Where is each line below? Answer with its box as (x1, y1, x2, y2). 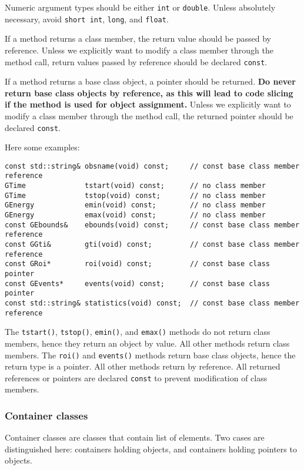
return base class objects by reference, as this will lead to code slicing (5, 86, 293, 99)
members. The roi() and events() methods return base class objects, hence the (5, 348, 296, 361)
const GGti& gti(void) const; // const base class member (5, 240, 300, 249)
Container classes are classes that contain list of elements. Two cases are (5, 431, 265, 444)
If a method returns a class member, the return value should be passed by (5, 32, 271, 45)
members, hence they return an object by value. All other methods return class (5, 337, 290, 349)
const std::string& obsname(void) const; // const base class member (5, 162, 300, 170)
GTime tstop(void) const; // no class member (5, 191, 266, 200)
